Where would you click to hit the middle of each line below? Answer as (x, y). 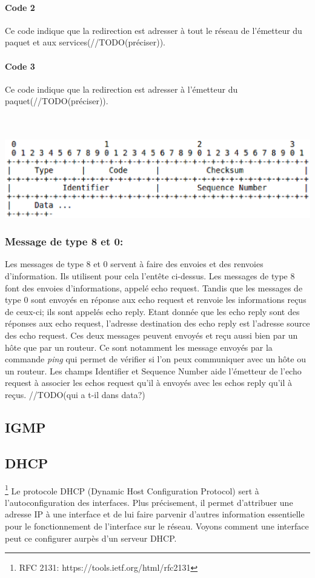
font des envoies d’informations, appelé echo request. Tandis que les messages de (154, 287)
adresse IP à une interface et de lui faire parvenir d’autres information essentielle (155, 514)
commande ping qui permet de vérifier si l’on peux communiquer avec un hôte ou (155, 359)
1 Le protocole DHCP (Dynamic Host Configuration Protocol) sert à (132, 490)
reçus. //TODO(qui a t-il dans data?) (75, 394)
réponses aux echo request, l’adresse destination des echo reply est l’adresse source (157, 323)
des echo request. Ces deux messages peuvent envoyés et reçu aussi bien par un (151, 335)
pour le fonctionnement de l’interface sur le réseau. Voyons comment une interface (157, 526)
